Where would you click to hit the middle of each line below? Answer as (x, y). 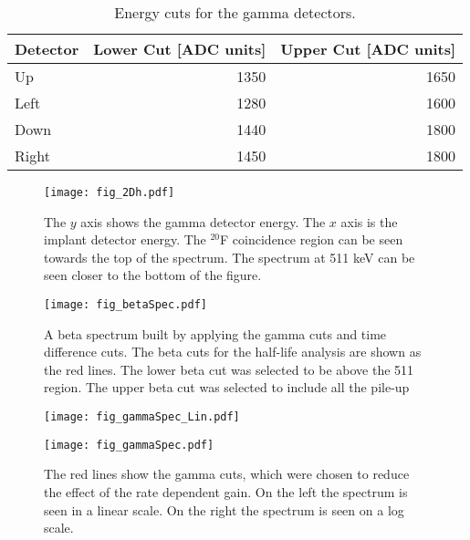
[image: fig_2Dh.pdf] (110, 192)
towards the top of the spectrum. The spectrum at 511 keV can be (230, 257)
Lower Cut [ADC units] (180, 49)
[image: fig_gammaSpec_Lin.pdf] (142, 417)
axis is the (369, 221)
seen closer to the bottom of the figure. (153, 275)
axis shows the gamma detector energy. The (203, 221)
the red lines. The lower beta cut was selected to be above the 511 (229, 369)
